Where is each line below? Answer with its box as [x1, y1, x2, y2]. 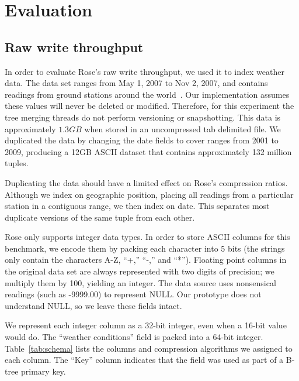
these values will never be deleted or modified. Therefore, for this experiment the [5, 99, 294, 112]
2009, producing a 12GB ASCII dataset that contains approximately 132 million [5, 145, 292, 157]
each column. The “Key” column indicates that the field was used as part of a [5, 353, 284, 366]
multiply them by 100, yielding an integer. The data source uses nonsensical [5, 276, 276, 289]
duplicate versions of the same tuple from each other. [5, 211, 195, 223]
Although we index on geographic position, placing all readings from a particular [5, 188, 294, 200]
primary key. [21, 365, 66, 377]
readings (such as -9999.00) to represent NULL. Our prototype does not [5, 288, 262, 300]
